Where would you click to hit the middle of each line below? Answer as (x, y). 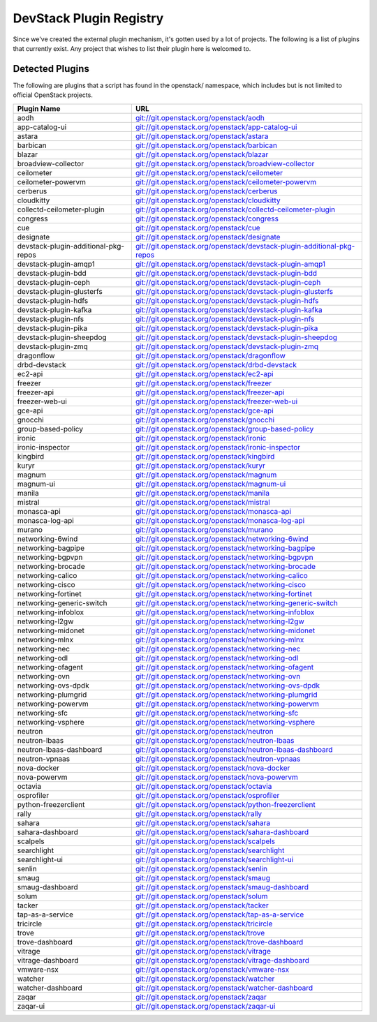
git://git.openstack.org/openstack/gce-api (204, 410)
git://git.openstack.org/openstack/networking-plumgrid (226, 695)
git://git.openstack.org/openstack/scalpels (205, 841)
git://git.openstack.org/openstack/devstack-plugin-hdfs (227, 300)
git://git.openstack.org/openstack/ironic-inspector (218, 447)
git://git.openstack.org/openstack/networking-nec (218, 649)
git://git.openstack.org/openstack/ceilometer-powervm (226, 182)
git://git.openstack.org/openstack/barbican (206, 145)
